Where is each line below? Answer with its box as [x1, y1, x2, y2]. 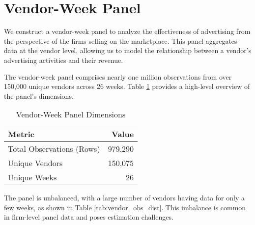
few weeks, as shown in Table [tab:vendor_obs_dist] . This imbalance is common [4, 202, 246, 212]
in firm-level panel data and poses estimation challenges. [4, 212, 173, 222]
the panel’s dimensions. [4, 90, 74, 101]
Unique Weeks [8, 171, 57, 183]
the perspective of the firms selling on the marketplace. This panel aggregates [4, 35, 237, 46]
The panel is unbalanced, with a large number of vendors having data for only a [4, 193, 245, 203]
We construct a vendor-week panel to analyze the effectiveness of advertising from [4, 26, 251, 36]
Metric [8, 128, 34, 140]
